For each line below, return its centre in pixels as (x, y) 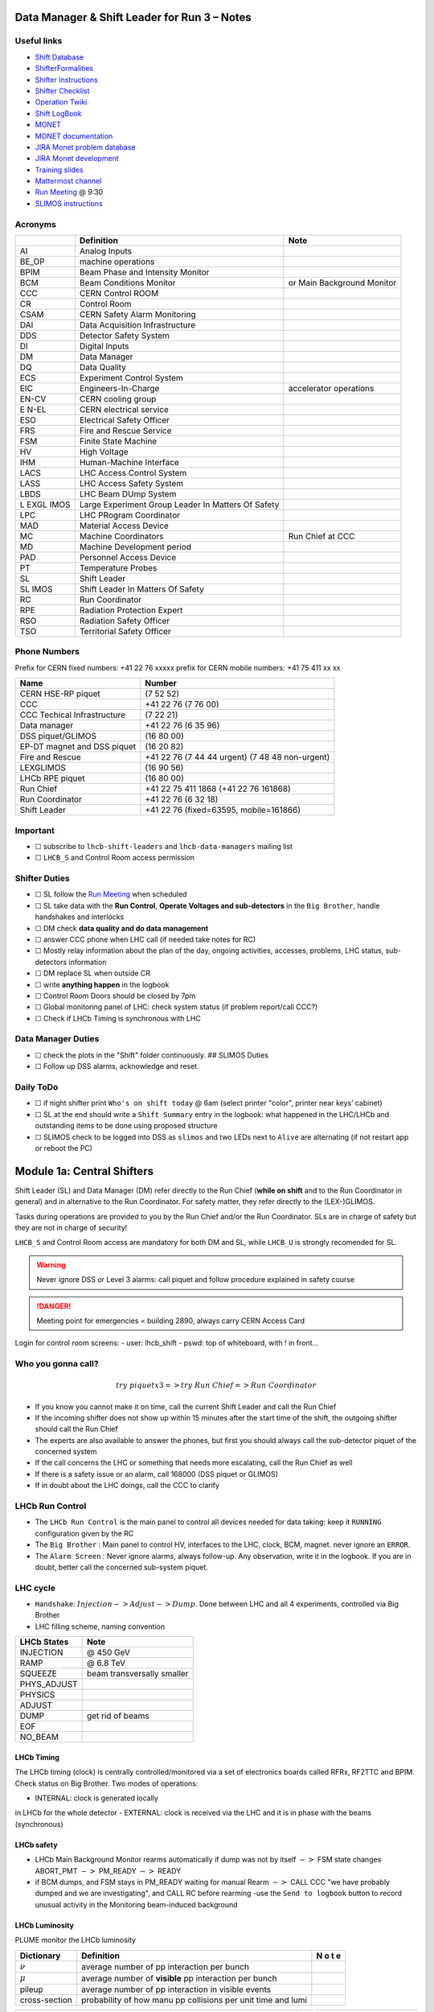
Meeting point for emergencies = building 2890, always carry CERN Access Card (171, 1321)
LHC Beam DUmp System (128, 493)
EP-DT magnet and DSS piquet (78, 747)
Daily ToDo (37, 1087)
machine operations (117, 262)
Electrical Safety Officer (125, 420)
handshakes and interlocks (80, 917)
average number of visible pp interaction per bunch (179, 1978)
